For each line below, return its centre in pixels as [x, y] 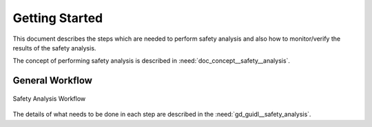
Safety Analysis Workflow [49, 98]
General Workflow [53, 80]
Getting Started [58, 18]
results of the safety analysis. [54, 48]
